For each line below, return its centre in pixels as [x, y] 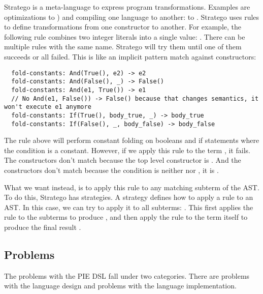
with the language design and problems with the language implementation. [120, 286]
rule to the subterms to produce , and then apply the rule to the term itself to [126, 217]
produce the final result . [43, 227]
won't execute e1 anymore [48, 107]
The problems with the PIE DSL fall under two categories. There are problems [127, 275]
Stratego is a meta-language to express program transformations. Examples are [127, 7]
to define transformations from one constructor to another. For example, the [123, 27]
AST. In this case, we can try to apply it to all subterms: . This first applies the [129, 207]
